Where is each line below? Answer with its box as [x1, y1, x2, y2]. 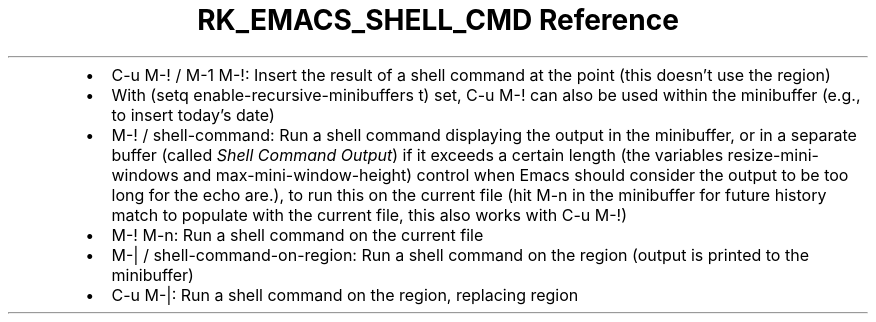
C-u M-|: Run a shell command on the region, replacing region [111, 284, 579, 305]
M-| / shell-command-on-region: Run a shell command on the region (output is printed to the [111, 244, 809, 265]
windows [111, 164, 179, 185]
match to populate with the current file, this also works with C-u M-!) [111, 204, 627, 225]
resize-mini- [727, 144, 819, 165]
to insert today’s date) [111, 104, 275, 125]
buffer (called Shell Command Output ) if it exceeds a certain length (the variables [111, 144, 724, 165]
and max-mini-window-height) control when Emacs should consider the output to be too [183, 164, 849, 185]
